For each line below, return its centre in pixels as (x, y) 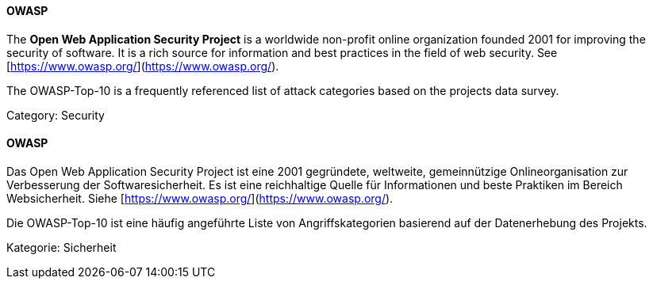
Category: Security (56, 115)
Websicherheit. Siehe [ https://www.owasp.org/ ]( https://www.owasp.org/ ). (200, 198)
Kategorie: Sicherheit (61, 247)
